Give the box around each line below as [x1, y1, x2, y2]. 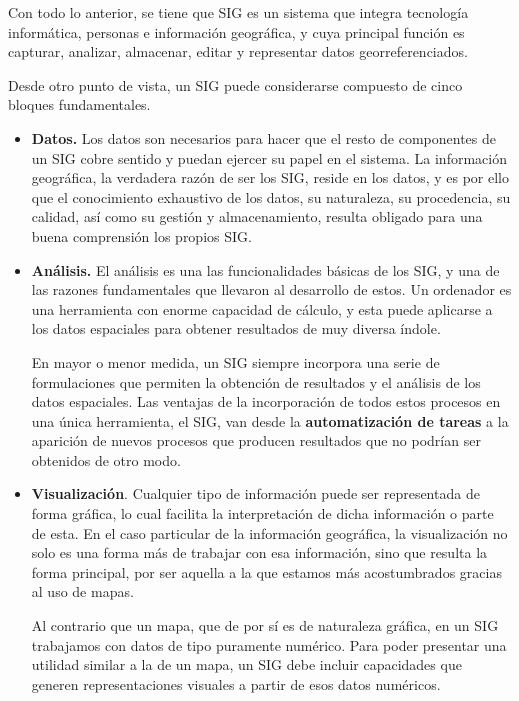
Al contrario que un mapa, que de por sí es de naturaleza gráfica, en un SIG [31, 615, 499, 636]
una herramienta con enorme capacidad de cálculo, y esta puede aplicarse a [31, 298, 493, 319]
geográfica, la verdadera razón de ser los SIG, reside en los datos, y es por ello [31, 167, 509, 188]
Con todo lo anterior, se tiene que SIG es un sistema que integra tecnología [8, 2, 469, 22]
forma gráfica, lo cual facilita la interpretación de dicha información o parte [31, 503, 494, 524]
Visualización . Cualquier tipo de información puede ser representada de [31, 483, 480, 504]
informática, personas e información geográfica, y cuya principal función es [8, 21, 465, 42]
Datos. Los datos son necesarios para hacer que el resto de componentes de [31, 127, 496, 148]
